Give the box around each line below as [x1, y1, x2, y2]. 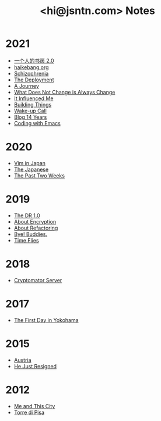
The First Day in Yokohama [13, 316, 79, 323]
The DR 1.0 [13, 212, 40, 219]
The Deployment [13, 76, 54, 83]
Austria [13, 356, 32, 364]
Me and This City [13, 402, 55, 409]
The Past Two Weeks [13, 172, 65, 179]
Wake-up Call [13, 107, 47, 114]
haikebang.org [13, 63, 49, 71]
